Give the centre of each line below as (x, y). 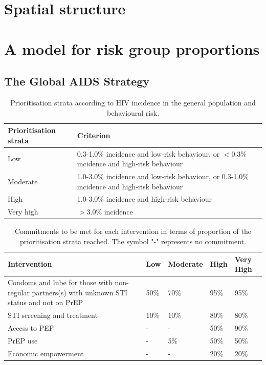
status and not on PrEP (46, 302)
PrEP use (23, 340)
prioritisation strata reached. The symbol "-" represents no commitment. (133, 241)
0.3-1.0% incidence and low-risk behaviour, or (148, 153)
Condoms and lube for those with (60, 282)
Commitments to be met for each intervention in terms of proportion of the (133, 231)
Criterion (94, 135)
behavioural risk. (133, 112)
